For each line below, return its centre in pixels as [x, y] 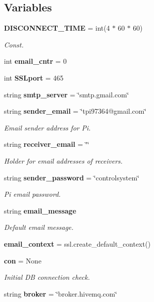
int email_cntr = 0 [35, 61]
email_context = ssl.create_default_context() [77, 243]
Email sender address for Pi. [47, 127]
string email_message [40, 210]
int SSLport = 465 [34, 77]
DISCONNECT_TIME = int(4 [57, 28]
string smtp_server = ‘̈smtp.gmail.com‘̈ [67, 94]
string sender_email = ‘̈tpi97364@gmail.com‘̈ [75, 111]
